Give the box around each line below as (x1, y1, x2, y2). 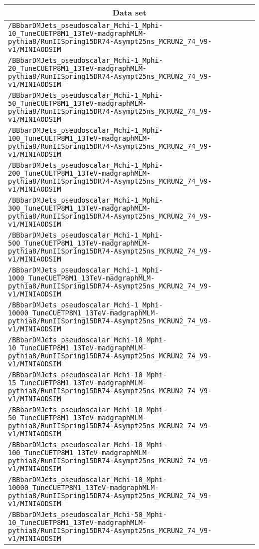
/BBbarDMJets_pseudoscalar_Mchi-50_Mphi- (8, 511, 167, 519)
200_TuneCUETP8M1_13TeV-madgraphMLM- (8, 169, 151, 177)
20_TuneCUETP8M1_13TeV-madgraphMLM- (8, 64, 147, 72)
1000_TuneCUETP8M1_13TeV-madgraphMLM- (8, 274, 155, 282)
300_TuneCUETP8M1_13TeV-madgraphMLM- (8, 204, 151, 212)
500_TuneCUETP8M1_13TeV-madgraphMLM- (8, 239, 151, 247)
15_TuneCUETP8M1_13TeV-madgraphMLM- (8, 379, 147, 387)
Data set (112, 6, 147, 18)
